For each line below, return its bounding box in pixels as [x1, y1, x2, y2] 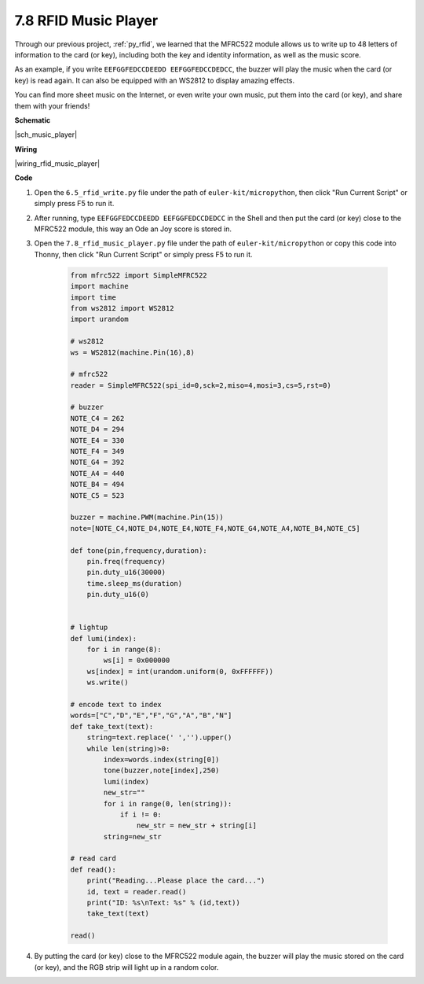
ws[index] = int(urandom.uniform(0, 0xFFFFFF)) [86, 667, 274, 676]
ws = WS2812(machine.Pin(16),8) [70, 348, 196, 357]
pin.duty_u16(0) [86, 590, 149, 599]
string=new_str [103, 832, 163, 841]
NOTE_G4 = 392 [70, 458, 125, 467]
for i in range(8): [86, 645, 163, 654]
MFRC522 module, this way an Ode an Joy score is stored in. [34, 224, 232, 234]
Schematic [14, 115, 51, 125]
